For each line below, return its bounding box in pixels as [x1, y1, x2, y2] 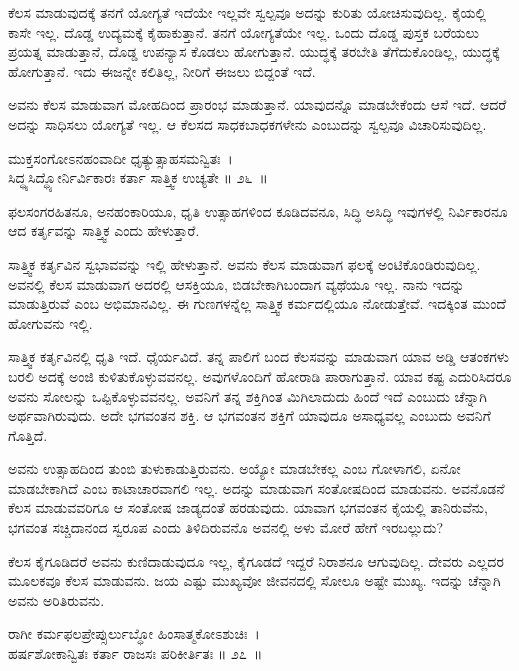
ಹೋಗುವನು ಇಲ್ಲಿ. [8, 312, 93, 333]
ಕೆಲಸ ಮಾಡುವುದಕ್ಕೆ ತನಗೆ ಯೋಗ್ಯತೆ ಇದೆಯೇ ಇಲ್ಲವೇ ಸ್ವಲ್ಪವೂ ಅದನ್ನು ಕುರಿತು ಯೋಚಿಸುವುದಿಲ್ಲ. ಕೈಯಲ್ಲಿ [8, 2, 487, 22]
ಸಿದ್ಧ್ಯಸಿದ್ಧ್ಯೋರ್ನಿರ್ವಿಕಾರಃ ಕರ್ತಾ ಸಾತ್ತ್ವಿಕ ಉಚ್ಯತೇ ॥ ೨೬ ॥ [8, 167, 268, 188]
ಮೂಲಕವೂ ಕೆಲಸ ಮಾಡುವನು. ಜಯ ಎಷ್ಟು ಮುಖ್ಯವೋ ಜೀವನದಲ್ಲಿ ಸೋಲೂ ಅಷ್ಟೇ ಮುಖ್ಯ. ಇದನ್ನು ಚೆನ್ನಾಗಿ [8, 570, 501, 591]
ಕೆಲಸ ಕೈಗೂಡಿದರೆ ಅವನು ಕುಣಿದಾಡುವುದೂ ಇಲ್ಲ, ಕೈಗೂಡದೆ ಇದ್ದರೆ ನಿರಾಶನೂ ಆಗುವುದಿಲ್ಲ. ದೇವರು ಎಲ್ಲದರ [8, 550, 504, 571]
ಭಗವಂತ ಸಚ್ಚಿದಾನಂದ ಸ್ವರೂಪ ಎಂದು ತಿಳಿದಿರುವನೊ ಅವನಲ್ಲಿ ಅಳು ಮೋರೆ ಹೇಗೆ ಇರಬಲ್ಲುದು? [8, 517, 444, 538]
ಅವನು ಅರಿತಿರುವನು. [8, 589, 105, 610]
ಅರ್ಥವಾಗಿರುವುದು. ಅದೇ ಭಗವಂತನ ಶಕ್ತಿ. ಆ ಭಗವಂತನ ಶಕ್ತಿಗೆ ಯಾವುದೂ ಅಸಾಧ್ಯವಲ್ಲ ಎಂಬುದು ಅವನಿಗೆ [8, 405, 491, 426]
